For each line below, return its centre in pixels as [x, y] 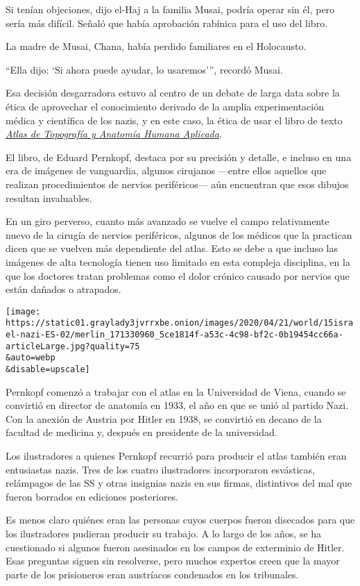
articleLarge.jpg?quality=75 [73, 346]
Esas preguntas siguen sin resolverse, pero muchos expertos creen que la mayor [173, 561]
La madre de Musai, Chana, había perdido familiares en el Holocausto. [156, 46]
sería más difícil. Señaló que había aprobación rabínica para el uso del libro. [167, 23]
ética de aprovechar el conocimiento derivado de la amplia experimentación [165, 106]
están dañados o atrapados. [63, 289]
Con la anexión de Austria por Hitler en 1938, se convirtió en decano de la [164, 418]
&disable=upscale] [48, 369]
